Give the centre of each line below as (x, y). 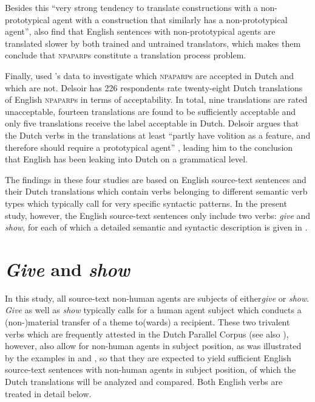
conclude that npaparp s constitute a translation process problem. (126, 55)
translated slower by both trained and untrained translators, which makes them (153, 43)
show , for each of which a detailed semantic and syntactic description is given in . (156, 227)
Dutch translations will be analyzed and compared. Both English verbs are (144, 381)
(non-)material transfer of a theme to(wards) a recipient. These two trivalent (147, 322)
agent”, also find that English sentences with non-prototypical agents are (140, 31)
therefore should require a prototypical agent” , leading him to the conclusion (149, 147)
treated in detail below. (48, 393)
